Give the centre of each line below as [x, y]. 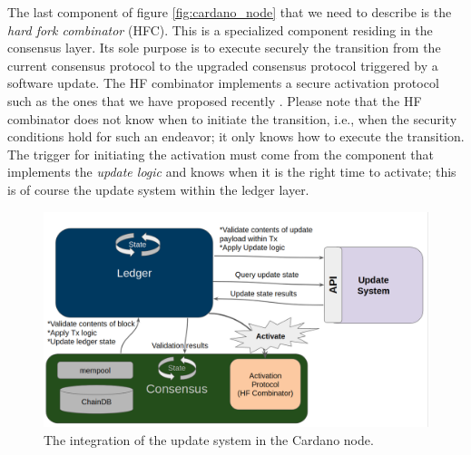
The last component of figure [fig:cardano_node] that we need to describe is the [230, 12]
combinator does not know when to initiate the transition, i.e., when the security [232, 118]
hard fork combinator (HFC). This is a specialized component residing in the [220, 29]
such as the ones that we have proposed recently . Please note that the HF [215, 100]
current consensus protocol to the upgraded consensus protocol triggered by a [223, 65]
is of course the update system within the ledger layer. [158, 189]
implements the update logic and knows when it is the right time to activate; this [232, 172]
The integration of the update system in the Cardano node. [209, 439]
